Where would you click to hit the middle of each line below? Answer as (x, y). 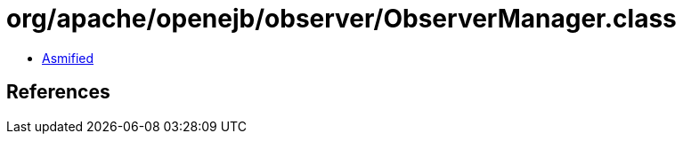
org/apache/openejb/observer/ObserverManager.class (341, 19)
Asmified (68, 58)
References (58, 92)
